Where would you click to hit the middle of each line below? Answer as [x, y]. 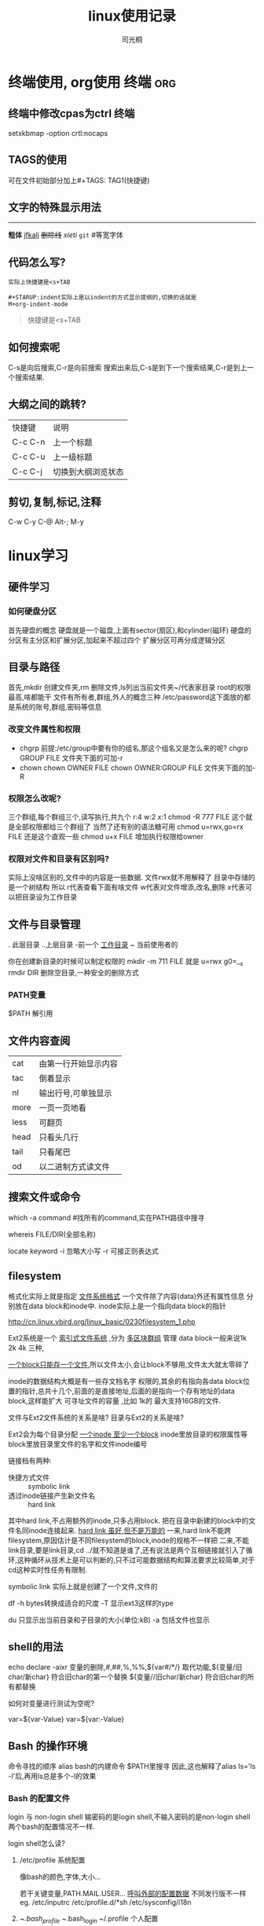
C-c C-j [27, 471]
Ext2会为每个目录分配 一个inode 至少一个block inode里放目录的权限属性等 [128, 1434]
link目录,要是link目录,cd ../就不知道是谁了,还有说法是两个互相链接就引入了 [127, 1550]
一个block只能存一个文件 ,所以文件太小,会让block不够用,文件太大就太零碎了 [129, 1364]
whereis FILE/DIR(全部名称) [52, 1234]
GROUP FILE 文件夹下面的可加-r [71, 758]
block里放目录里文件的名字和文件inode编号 [78, 1444]
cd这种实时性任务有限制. [48, 1569]
